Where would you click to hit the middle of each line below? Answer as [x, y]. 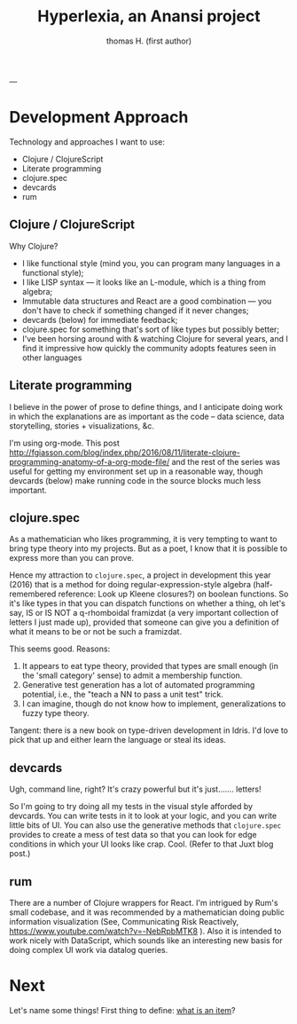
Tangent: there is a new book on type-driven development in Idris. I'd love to [148, 730]
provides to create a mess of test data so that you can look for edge [133, 835]
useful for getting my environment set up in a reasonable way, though [136, 471]
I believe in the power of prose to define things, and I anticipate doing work [146, 406]
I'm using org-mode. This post [64, 443]
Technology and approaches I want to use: [87, 142]
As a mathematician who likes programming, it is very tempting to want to [143, 540]
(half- [262, 585]
